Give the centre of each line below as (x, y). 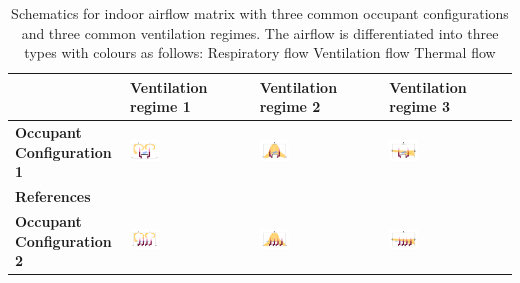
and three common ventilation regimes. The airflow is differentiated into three (260, 32)
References (53, 196)
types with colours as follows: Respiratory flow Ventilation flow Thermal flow (260, 52)
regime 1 (160, 106)
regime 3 (420, 106)
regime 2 (290, 106)
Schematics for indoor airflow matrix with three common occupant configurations (260, 13)
